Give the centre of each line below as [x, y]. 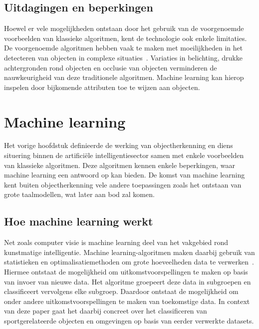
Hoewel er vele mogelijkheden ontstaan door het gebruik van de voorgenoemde [124, 28]
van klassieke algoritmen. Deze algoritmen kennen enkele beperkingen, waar [120, 165]
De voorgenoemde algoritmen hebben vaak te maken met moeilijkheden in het [124, 48]
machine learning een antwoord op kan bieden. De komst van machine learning [125, 175]
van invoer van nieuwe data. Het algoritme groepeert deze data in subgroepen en [128, 281]
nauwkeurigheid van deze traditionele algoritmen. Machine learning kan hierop [124, 77]
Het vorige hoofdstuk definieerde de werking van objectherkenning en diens [119, 145]
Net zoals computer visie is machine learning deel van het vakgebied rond [116, 242]
